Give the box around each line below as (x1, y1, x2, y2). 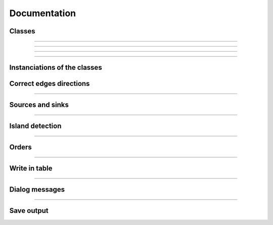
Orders (9, 143, 32, 152)
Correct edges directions (9, 79, 90, 88)
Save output (9, 206, 49, 215)
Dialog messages (9, 185, 65, 194)
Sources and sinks (9, 101, 69, 109)
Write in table (9, 164, 53, 173)
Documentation (9, 8, 76, 19)
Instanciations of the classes (9, 63, 102, 72)
